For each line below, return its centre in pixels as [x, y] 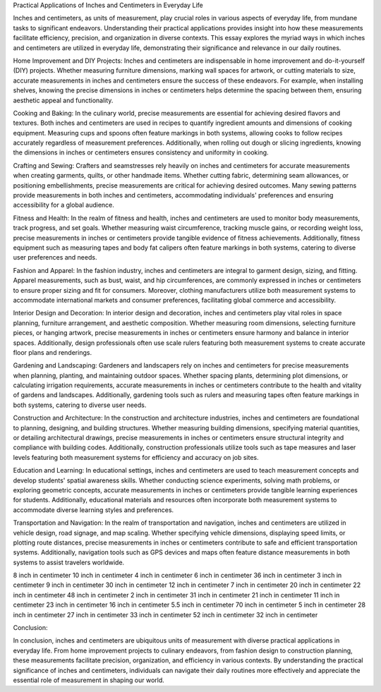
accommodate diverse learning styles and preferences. [93, 510]
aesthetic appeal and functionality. [63, 100]
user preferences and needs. [55, 257]
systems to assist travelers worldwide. [69, 562]
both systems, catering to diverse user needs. [80, 405]
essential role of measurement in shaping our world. [89, 680]
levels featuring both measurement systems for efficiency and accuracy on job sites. [136, 457]
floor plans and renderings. [52, 352]
